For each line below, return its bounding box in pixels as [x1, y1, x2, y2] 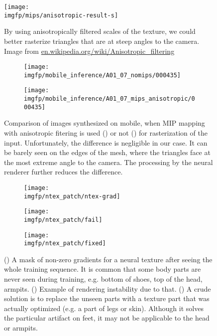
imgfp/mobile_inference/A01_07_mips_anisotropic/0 [24, 95, 195, 103]
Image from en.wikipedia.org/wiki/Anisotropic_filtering [4, 45, 175, 56]
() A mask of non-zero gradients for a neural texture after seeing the [4, 254, 213, 264]
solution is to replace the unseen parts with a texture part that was [4, 293, 210, 304]
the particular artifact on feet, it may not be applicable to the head [4, 313, 210, 323]
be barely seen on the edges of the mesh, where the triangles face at [4, 147, 211, 158]
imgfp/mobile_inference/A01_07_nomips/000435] [24, 71, 181, 79]
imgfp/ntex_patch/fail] [24, 216, 103, 223]
